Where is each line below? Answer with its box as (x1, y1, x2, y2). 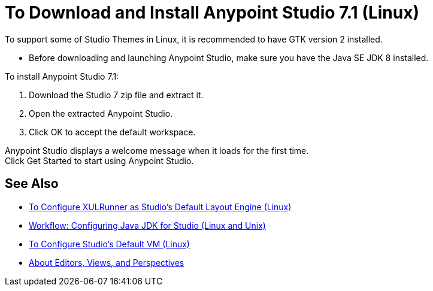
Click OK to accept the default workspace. (29, 126, 196, 137)
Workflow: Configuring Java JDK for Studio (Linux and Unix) (29, 220, 266, 231)
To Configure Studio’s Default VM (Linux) (29, 238, 190, 249)
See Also (5, 176, 59, 192)
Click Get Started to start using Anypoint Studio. (5, 155, 194, 166)
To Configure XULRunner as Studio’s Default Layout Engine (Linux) (29, 201, 292, 212)
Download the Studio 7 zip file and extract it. (29, 89, 204, 100)
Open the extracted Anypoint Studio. (29, 108, 173, 119)
